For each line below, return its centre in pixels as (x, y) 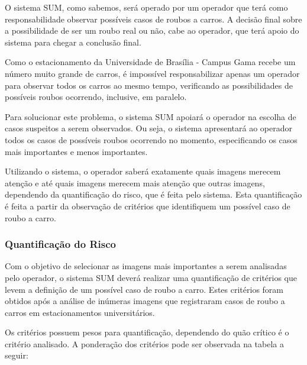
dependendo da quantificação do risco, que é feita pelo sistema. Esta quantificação (153, 194)
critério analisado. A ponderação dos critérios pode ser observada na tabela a (144, 343)
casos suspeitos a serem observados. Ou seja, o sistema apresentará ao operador (149, 128)
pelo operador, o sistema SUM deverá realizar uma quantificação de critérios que (151, 277)
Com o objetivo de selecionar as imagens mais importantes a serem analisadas (146, 266)
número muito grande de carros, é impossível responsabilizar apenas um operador (152, 73)
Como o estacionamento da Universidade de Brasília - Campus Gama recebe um (150, 62)
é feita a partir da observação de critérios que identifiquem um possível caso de (148, 206)
